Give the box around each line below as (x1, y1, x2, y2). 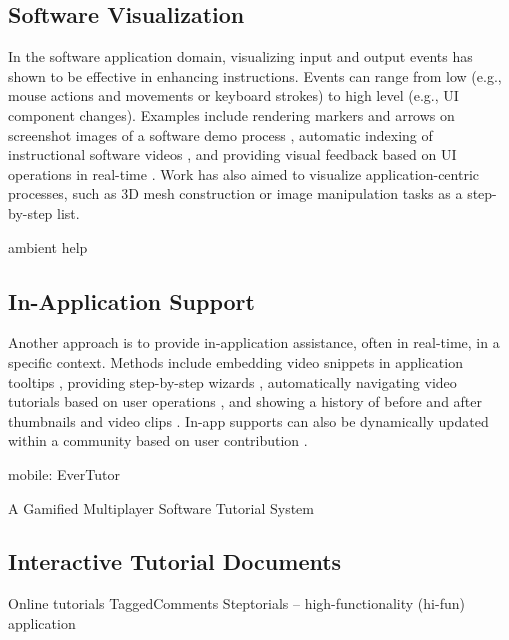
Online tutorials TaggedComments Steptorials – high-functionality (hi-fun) (8, 593, 465, 614)
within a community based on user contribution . (8, 430, 308, 451)
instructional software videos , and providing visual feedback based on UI (8, 144, 457, 165)
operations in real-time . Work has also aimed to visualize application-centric (8, 163, 480, 184)
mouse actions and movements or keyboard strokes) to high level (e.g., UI (8, 85, 459, 106)
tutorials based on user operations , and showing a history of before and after (8, 391, 483, 412)
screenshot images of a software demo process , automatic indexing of (8, 124, 433, 145)
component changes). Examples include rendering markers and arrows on (8, 104, 455, 125)
